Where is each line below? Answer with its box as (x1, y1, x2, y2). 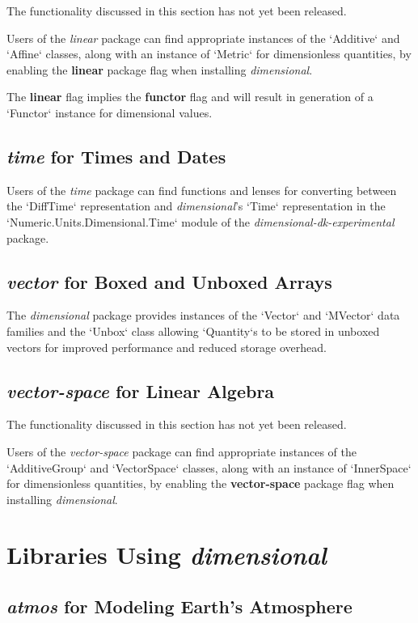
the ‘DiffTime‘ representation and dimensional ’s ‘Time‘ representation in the (6, 197, 386, 214)
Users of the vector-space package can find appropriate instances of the (6, 443, 357, 460)
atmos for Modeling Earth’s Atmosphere (6, 594, 353, 619)
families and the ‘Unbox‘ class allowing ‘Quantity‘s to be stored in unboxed (6, 322, 380, 339)
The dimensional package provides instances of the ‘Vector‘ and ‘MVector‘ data (6, 307, 400, 324)
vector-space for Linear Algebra (6, 378, 275, 403)
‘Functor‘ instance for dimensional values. (6, 104, 213, 121)
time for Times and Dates (6, 143, 226, 168)
